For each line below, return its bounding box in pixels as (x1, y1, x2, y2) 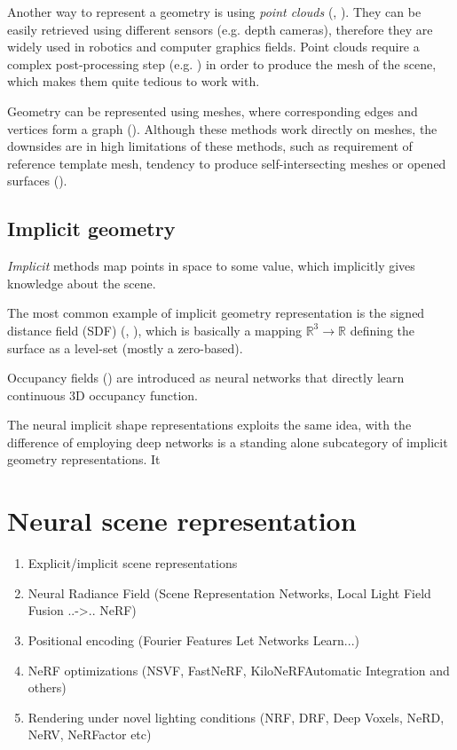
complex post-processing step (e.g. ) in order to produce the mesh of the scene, (7, 54, 437, 73)
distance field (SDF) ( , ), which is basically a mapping (7, 320, 302, 339)
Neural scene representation (7, 502, 357, 539)
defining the (350, 320, 414, 339)
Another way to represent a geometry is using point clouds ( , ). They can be (7, 3, 422, 20)
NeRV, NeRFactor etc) (28, 725, 152, 744)
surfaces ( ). (7, 171, 67, 190)
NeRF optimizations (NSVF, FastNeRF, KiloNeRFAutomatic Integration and (28, 660, 450, 679)
